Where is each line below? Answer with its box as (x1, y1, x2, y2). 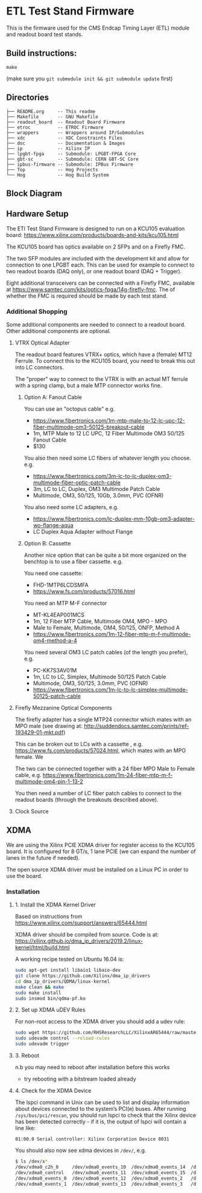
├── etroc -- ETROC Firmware (6, 124, 104, 131)
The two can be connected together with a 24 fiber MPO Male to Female (14, 765, 195, 772)
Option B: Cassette (24, 540, 71, 547)
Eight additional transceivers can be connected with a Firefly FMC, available (6, 279, 195, 287)
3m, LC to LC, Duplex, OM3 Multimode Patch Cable (33, 486, 160, 493)
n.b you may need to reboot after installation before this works (14, 1064, 170, 1071)
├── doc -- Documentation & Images (6, 140, 125, 146)
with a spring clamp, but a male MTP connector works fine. (14, 382, 162, 389)
